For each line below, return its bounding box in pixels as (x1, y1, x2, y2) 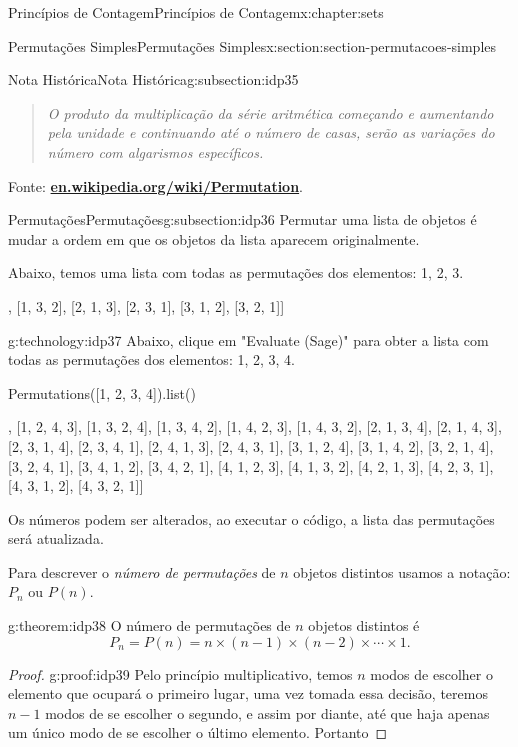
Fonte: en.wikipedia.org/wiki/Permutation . (8, 175, 304, 196)
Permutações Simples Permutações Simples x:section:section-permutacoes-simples (8, 35, 497, 56)
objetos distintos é (308, 615, 420, 636)
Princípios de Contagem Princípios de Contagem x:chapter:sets (8, 2, 384, 22)
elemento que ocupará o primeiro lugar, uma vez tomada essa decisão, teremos (8, 683, 488, 704)
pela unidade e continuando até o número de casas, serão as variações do (47, 122, 495, 143)
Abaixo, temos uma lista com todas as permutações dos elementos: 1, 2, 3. (8, 262, 464, 283)
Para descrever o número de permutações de (8, 561, 276, 582)
